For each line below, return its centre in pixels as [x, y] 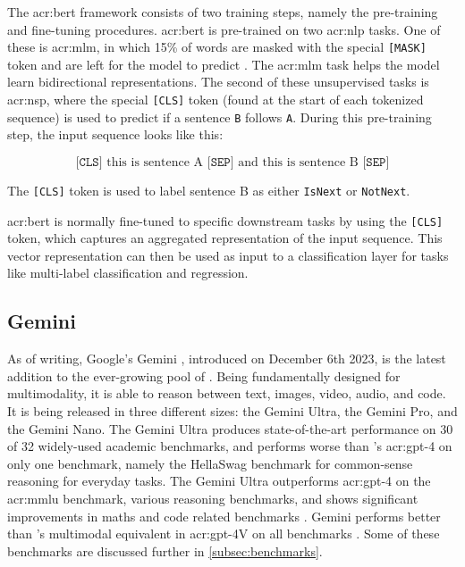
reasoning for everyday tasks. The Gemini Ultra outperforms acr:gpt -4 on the [219, 481]
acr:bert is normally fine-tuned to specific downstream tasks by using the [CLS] [225, 220]
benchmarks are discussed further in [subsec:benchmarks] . [165, 550]
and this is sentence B [298, 162]
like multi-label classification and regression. [128, 273]
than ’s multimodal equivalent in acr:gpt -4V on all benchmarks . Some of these [224, 534]
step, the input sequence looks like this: [115, 134]
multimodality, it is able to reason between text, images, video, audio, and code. [227, 393]
